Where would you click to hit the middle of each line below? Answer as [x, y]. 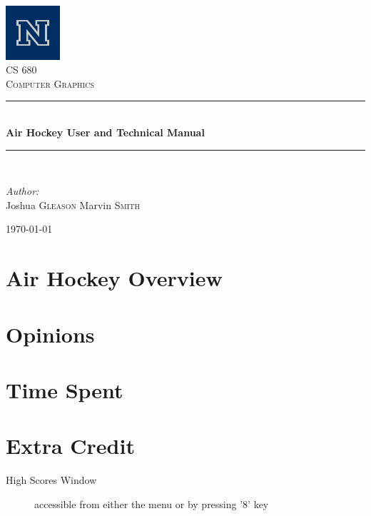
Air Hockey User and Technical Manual [105, 132]
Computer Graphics [50, 83]
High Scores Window [51, 480]
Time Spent [65, 389]
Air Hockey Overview [114, 278]
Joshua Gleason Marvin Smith [73, 204]
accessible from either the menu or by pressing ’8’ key [152, 504]
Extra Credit [70, 446]
